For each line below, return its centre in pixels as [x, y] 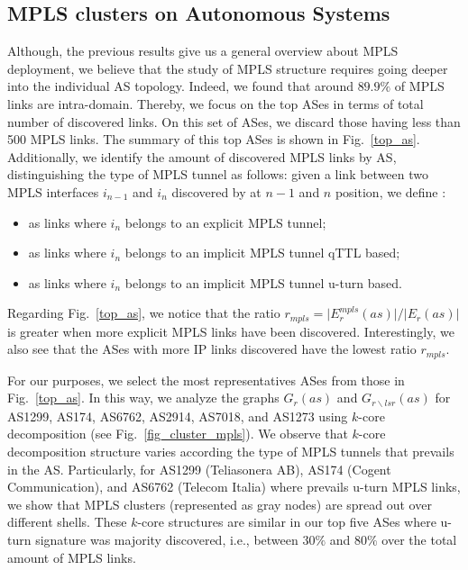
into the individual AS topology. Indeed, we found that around [180, 86]
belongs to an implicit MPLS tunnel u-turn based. [263, 282]
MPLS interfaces [53, 191]
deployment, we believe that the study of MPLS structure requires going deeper [228, 68]
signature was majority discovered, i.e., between [167, 540]
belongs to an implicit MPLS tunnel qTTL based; [262, 253]
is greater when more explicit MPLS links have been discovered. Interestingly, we [231, 331]
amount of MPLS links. [72, 557]
